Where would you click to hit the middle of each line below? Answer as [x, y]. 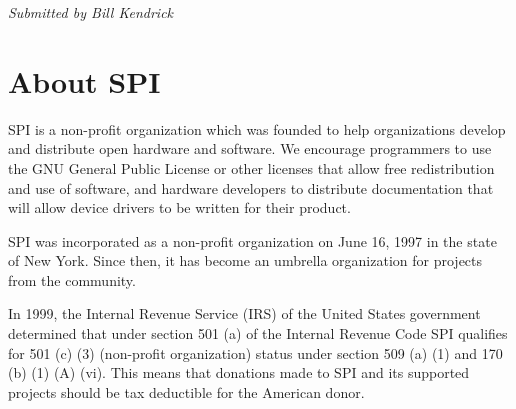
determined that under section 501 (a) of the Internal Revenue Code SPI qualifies [258, 333]
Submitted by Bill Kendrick [91, 12]
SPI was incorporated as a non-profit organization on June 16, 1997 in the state [252, 240]
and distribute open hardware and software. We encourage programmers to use [250, 148]
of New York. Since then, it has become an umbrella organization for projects [245, 260]
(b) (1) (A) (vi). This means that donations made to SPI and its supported [239, 372]
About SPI [84, 80]
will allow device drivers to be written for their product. [179, 207]
